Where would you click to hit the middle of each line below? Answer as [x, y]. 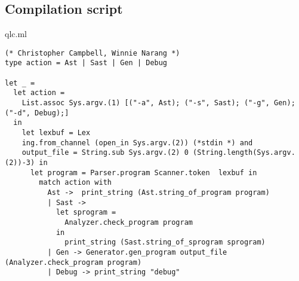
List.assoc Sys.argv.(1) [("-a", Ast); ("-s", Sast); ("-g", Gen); [158, 103]
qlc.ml [16, 34]
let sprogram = [86, 213]
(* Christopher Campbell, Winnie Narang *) [93, 53]
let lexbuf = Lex [56, 133]
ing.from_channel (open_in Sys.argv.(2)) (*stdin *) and [137, 143]
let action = [39, 93]
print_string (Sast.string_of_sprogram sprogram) [165, 242]
